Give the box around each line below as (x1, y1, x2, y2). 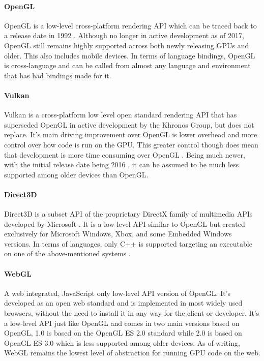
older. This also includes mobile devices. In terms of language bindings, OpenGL (4, 50, 255, 61)
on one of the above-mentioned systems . (4, 248, 131, 259)
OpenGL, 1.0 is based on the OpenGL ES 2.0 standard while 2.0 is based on (4, 327, 242, 338)
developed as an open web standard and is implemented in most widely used (4, 297, 243, 308)
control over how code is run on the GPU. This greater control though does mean (4, 139, 258, 149)
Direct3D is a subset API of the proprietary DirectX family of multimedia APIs (4, 208, 253, 219)
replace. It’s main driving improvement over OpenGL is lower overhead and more (4, 129, 257, 140)
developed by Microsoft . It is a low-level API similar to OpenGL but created (4, 218, 245, 229)
